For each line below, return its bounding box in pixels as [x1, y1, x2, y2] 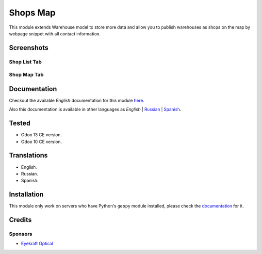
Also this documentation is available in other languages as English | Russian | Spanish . [9, 107, 181, 112]
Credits [9, 216, 32, 224]
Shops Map [9, 7, 56, 18]
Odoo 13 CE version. [21, 132, 62, 138]
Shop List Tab [9, 58, 42, 65]
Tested [9, 119, 31, 127]
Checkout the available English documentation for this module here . [9, 97, 145, 103]
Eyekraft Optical [21, 240, 53, 247]
